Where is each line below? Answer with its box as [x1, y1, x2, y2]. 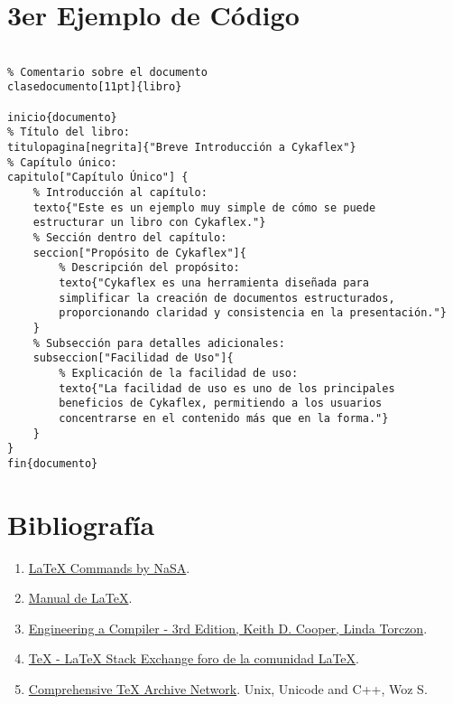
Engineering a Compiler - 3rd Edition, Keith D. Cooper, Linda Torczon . [28, 618, 428, 637]
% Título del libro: [7, 126, 131, 139]
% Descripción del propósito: [59, 261, 240, 275]
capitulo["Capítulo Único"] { [7, 171, 189, 184]
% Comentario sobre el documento [7, 65, 208, 79]
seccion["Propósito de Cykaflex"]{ [32, 246, 246, 259]
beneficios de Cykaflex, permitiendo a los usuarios [59, 397, 383, 410]
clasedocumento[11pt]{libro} [7, 80, 182, 94]
